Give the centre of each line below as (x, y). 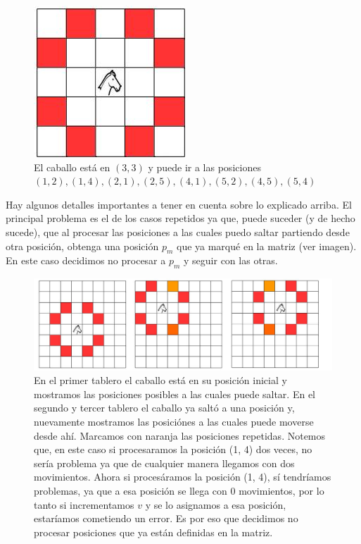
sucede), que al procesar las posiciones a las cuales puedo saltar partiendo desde (178, 231)
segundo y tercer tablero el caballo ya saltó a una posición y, (164, 408)
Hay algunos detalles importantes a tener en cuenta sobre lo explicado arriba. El (179, 204)
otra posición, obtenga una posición (82, 246)
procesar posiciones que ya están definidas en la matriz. (153, 532)
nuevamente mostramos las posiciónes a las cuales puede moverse (174, 421)
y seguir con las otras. (231, 260)
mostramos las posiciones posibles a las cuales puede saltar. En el (175, 394)
